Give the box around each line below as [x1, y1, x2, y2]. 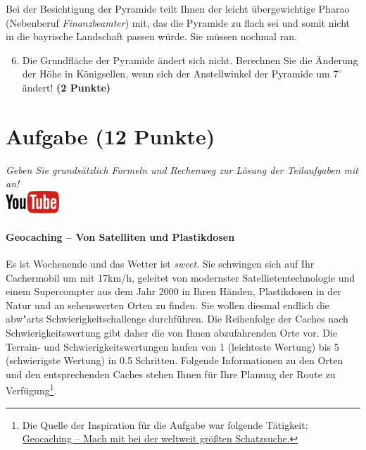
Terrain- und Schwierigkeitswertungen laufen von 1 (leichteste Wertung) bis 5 [6, 339, 339, 354]
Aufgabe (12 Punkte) [6, 121, 215, 150]
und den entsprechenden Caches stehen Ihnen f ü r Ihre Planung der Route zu [6, 366, 336, 381]
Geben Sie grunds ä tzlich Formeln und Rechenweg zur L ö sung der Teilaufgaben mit [6, 162, 358, 177]
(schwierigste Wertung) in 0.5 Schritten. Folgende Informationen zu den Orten [6, 353, 343, 368]
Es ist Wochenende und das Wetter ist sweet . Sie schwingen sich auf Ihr [6, 256, 315, 271]
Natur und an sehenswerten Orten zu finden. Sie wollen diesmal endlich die [6, 297, 330, 312]
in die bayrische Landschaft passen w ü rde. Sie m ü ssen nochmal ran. [6, 29, 297, 44]
